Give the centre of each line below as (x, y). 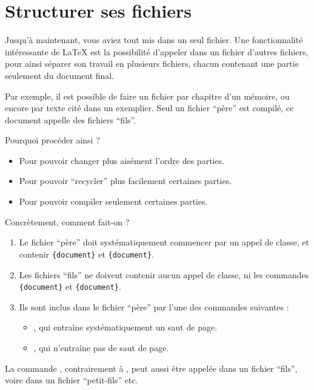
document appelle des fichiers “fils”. (71, 119)
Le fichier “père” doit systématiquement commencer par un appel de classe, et (164, 242)
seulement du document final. (60, 75)
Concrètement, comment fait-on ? (67, 221)
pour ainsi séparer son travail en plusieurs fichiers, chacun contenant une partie (152, 63)
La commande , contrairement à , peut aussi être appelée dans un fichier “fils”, (151, 368)
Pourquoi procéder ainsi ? (52, 140)
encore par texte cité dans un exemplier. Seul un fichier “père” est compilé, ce (149, 108)
